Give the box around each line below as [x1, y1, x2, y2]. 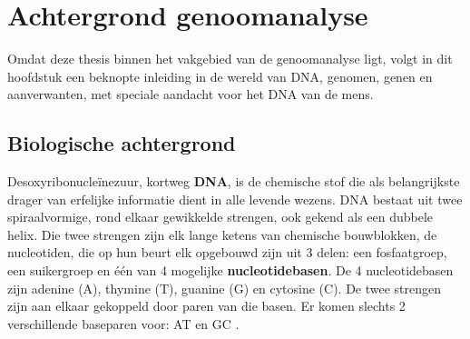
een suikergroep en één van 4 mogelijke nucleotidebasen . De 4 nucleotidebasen [7, 261, 454, 280]
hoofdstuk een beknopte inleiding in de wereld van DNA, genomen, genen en [7, 66, 433, 85]
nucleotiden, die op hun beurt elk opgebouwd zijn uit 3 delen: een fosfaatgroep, [7, 243, 447, 262]
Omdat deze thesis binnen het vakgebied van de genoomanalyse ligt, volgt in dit [7, 49, 453, 68]
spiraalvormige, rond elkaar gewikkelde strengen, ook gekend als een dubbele [7, 207, 434, 226]
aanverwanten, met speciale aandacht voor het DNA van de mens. [7, 85, 374, 104]
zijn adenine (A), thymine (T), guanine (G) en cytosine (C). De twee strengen [7, 278, 442, 297]
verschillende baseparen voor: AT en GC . [7, 314, 240, 333]
